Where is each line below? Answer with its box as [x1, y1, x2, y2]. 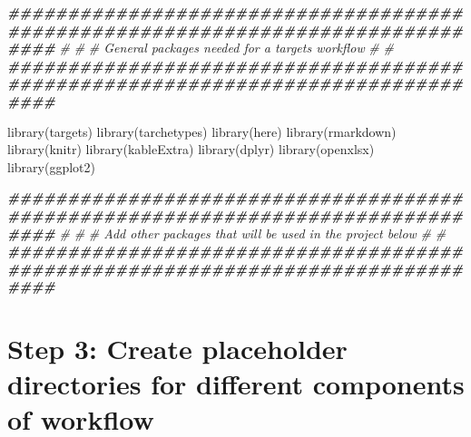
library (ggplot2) [7, 157, 95, 176]
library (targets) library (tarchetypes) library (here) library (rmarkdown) [7, 121, 397, 141]
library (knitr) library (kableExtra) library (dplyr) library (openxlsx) [7, 140, 375, 159]
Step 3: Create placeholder [7, 330, 348, 367]
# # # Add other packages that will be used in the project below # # [59, 223, 446, 242]
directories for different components [7, 365, 465, 403]
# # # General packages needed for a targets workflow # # [59, 38, 394, 57]
